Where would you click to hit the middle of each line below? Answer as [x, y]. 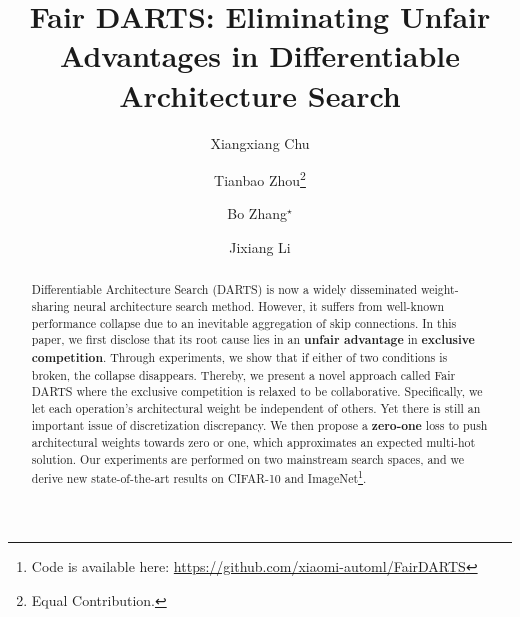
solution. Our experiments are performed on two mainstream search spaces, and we [248, 458]
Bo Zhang [257, 213]
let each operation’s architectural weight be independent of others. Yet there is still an [256, 407]
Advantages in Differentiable [260, 55]
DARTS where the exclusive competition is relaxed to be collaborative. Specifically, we [257, 391]
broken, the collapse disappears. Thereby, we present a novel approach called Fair [243, 374]
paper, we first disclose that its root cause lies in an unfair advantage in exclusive [253, 340]
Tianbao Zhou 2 [260, 178]
